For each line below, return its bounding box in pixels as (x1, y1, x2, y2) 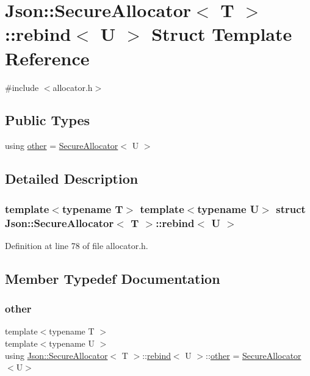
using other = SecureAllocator (5, 139, 118, 152)
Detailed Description (5, 169, 139, 188)
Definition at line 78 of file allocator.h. (5, 239, 148, 251)
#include (5, 81, 39, 93)
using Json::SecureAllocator (5, 349, 108, 361)
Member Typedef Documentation (5, 269, 220, 287)
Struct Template (151, 21, 292, 46)
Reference (5, 45, 90, 70)
